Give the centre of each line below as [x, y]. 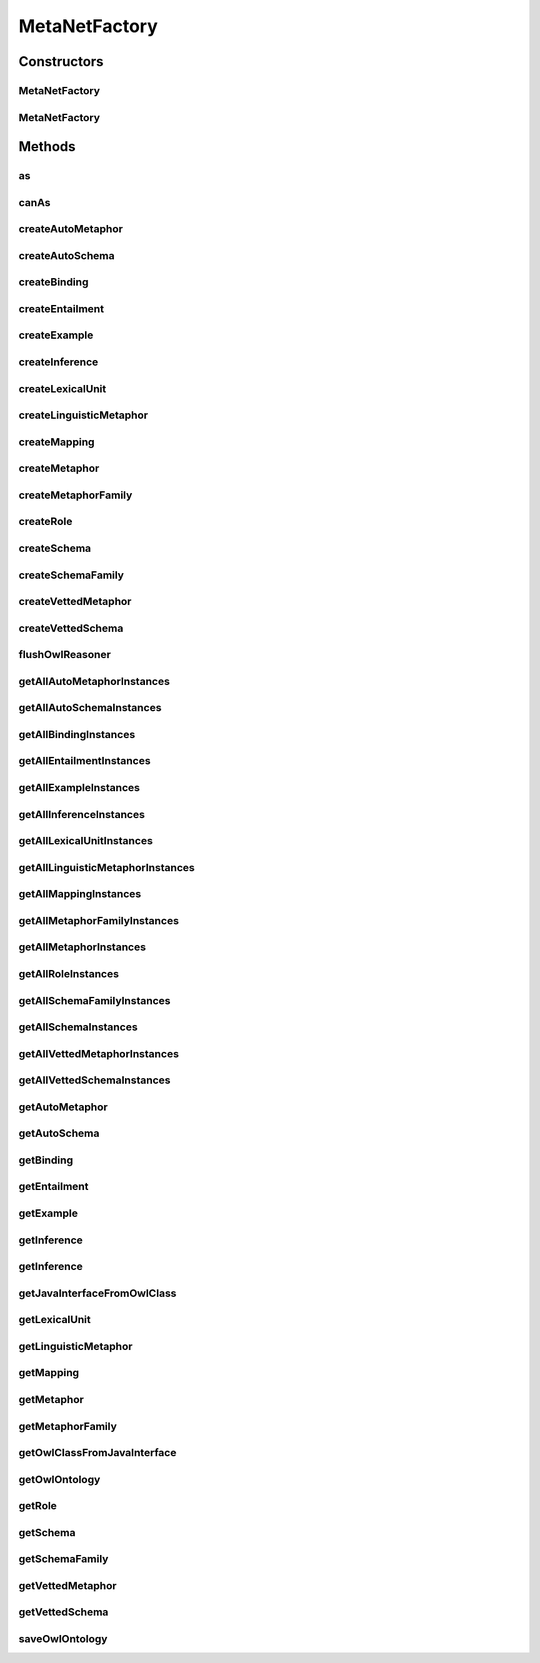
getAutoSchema [59, 1133]
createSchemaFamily [71, 575]
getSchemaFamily [63, 1559]
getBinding [46, 1160]
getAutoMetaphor [63, 1107]
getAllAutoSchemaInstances [90, 708]
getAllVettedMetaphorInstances [99, 1053]
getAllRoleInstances [69, 973]
